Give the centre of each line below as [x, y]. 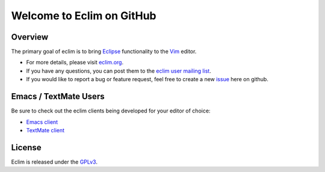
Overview [30, 37]
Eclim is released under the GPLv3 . [54, 162]
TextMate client [45, 130]
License [26, 147]
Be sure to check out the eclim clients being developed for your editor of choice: [111, 111]
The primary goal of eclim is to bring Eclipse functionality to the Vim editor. [104, 52]
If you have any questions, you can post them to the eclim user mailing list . [119, 71]
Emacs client [42, 122]
